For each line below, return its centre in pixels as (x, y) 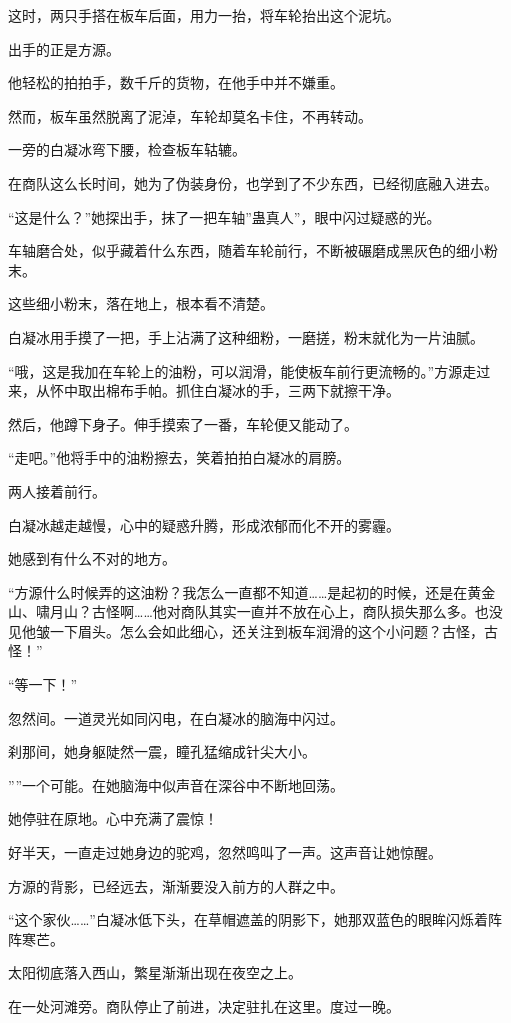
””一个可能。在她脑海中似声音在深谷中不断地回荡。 (176, 784)
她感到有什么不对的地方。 (92, 558)
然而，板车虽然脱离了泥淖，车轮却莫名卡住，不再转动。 (190, 115)
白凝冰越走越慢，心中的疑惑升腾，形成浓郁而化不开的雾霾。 (204, 524)
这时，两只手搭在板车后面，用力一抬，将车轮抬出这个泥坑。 (204, 15)
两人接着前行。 (57, 490)
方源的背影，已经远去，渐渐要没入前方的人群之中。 (176, 885)
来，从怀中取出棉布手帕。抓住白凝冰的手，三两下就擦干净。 (204, 390)
